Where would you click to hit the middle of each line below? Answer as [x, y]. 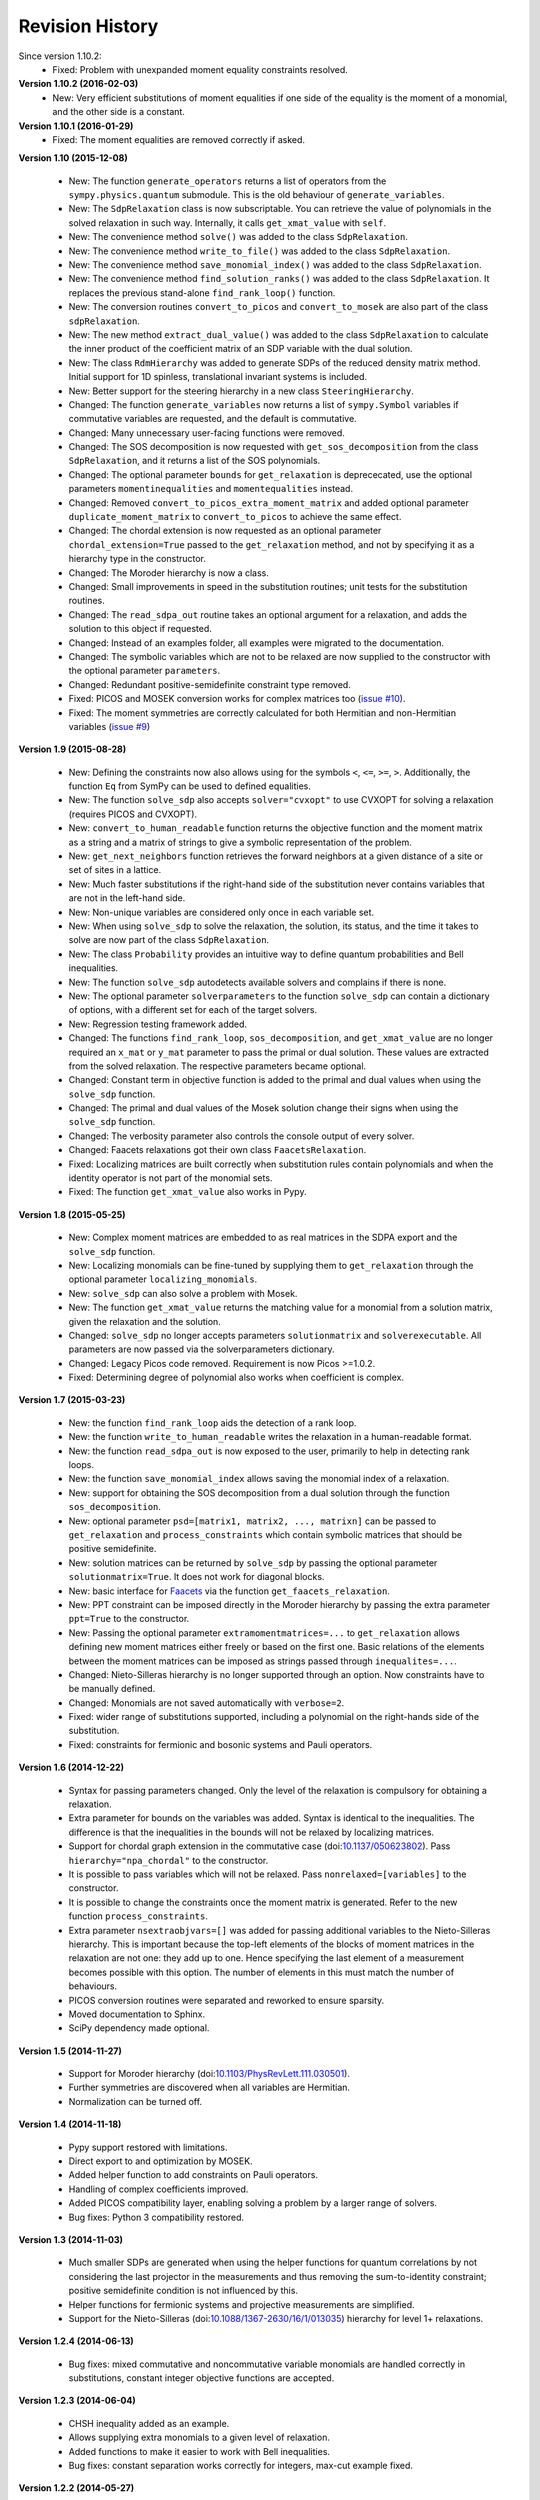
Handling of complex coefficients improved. [158, 2189]
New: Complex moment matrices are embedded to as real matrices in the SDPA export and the [263, 1237]
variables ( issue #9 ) [109, 726]
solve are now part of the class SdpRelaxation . [169, 940]
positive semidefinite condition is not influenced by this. [183, 2291]
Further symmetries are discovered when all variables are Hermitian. [209, 2087]
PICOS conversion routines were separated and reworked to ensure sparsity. [226, 2000]
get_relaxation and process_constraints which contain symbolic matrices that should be [265, 1534]
